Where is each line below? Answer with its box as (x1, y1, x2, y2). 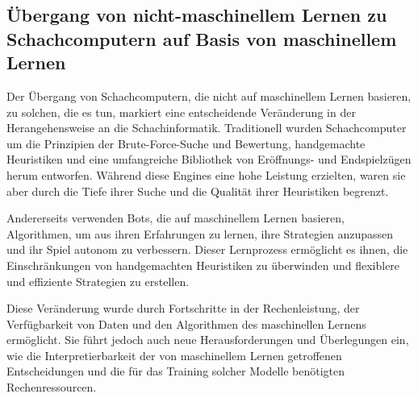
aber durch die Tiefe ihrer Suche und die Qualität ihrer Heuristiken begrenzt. (6, 182, 389, 199)
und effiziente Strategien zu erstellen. (6, 272, 190, 289)
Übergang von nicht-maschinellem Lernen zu (6, 2, 387, 27)
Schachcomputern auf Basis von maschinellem (6, 26, 397, 51)
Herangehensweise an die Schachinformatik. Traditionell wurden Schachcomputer (6, 119, 407, 136)
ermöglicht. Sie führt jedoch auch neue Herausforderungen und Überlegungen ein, (6, 331, 409, 348)
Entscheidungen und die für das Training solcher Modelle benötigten (6, 363, 345, 379)
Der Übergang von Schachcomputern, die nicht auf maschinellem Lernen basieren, (6, 87, 412, 104)
